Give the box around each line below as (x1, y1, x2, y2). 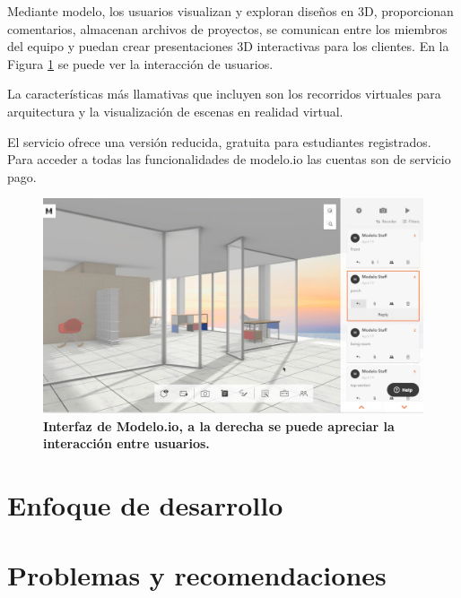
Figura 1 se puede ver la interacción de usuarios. (7, 54, 274, 73)
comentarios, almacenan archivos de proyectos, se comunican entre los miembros (7, 19, 448, 38)
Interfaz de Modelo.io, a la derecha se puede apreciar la (43, 416, 395, 435)
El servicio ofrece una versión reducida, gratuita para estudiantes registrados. (7, 132, 431, 151)
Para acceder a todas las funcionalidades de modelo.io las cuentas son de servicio (7, 150, 451, 169)
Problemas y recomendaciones (7, 557, 387, 594)
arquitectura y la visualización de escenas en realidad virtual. (7, 101, 344, 120)
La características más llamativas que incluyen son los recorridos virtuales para (7, 84, 441, 103)
